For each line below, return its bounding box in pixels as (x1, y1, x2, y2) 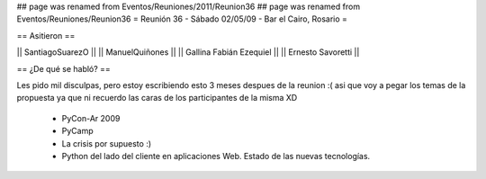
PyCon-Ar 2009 (61, 112, 121, 123)
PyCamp (61, 126, 94, 137)
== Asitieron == (16, 30, 76, 40)
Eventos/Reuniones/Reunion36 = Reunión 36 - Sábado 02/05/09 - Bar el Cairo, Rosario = (16, 13, 348, 24)
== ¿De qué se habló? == (16, 63, 112, 74)
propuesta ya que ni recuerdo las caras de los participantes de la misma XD (16, 93, 298, 103)
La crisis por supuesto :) (61, 138, 152, 148)
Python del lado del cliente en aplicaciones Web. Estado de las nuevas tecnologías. (61, 150, 371, 161)
